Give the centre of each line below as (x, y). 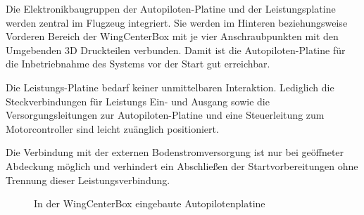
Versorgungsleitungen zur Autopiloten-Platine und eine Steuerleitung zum (165, 115)
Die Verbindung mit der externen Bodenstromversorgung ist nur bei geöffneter (175, 152)
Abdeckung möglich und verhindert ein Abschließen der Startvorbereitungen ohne (182, 165)
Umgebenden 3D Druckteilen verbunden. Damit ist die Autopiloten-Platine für (176, 50)
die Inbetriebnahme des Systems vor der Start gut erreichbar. (138, 64)
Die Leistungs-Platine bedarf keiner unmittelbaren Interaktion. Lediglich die (170, 87)
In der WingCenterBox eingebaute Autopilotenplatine (150, 203)
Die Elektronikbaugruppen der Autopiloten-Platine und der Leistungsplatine (171, 8)
